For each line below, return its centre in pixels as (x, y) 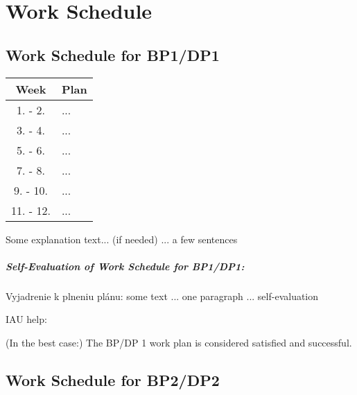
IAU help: (26, 319)
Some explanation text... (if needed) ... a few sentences (122, 239)
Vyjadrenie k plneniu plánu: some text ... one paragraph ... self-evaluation (162, 296)
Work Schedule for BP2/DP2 (113, 379)
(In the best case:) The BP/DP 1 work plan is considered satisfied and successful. (179, 342)
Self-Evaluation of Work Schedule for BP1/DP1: (125, 266)
